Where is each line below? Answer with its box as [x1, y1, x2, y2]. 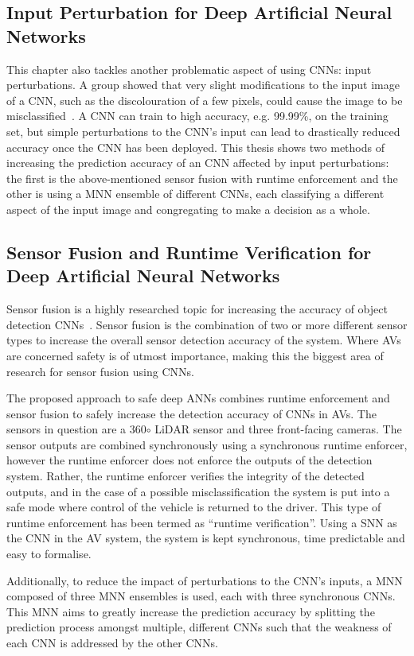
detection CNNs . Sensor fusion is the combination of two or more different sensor [6, 316, 408, 332]
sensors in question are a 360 [6, 421, 146, 437]
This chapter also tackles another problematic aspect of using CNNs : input [6, 60, 372, 77]
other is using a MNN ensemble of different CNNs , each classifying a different [6, 185, 385, 202]
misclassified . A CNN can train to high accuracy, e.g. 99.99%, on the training [6, 107, 389, 124]
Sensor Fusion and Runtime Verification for [6, 239, 372, 264]
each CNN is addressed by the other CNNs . [6, 635, 218, 650]
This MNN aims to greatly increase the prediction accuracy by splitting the [6, 603, 375, 619]
